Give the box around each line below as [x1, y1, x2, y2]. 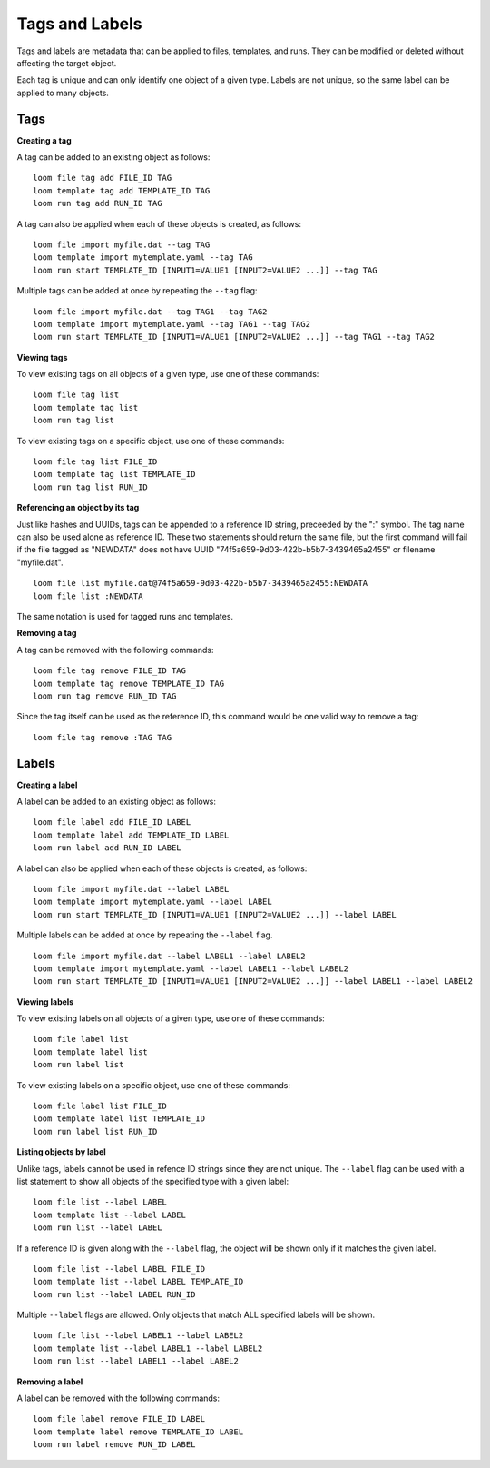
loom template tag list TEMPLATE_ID [33, 469, 196, 480]
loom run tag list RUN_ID [33, 481, 149, 492]
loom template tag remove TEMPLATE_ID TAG [33, 678, 225, 689]
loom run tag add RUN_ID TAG [33, 198, 162, 209]
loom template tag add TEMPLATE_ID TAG [33, 185, 211, 195]
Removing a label [16, 1376, 83, 1387]
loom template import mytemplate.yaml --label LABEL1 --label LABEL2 [33, 963, 349, 974]
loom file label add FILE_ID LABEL [33, 818, 191, 828]
